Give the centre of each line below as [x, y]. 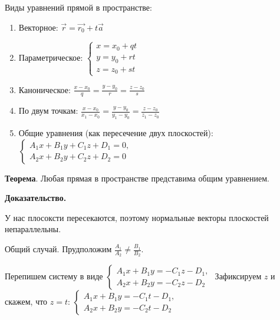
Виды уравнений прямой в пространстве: [78, 7]
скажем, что [26, 301]
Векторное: [38, 27]
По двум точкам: [48, 110]
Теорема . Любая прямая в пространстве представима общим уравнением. [137, 178]
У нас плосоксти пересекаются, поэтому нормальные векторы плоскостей [137, 217]
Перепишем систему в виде [54, 276]
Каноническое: [45, 89]
